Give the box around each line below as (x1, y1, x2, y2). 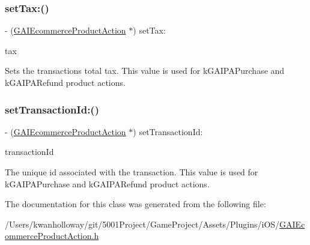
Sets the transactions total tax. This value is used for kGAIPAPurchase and (5, 64, 285, 77)
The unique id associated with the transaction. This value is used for (5, 166, 258, 178)
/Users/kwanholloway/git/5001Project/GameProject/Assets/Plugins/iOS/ (5, 217, 280, 230)
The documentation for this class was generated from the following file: (5, 198, 266, 210)
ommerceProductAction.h (5, 229, 99, 242)
